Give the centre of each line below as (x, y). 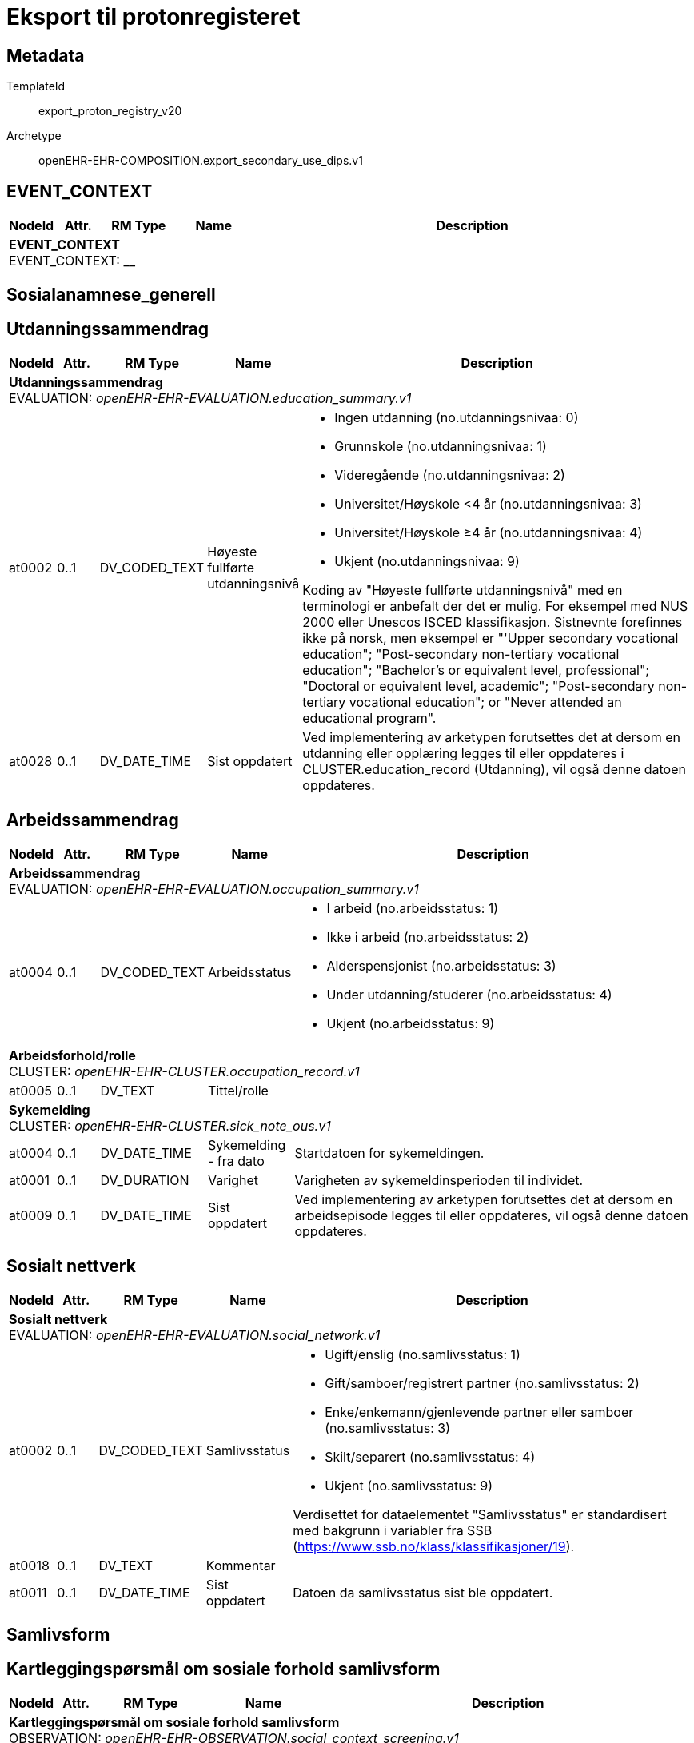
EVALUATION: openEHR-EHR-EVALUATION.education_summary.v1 (210, 399)
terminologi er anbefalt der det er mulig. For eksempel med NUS (495, 606)
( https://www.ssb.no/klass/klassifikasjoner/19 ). (434, 1546)
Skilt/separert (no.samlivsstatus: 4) (430, 1456)
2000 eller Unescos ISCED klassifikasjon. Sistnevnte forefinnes (493, 622)
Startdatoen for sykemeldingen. (389, 1153)
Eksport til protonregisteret (154, 17)
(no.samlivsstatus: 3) (387, 1428)
